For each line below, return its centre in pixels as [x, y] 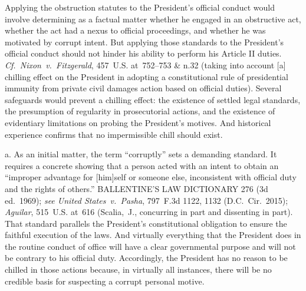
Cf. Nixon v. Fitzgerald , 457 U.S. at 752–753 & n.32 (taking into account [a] [145, 65]
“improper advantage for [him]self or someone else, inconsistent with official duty [151, 177]
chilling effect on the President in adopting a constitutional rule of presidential [147, 76]
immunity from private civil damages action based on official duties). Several [143, 88]
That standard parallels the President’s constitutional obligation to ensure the [146, 223]
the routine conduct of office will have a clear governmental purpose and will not [150, 246]
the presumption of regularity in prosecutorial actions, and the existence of [140, 111]
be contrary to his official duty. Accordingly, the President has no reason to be [146, 258]
